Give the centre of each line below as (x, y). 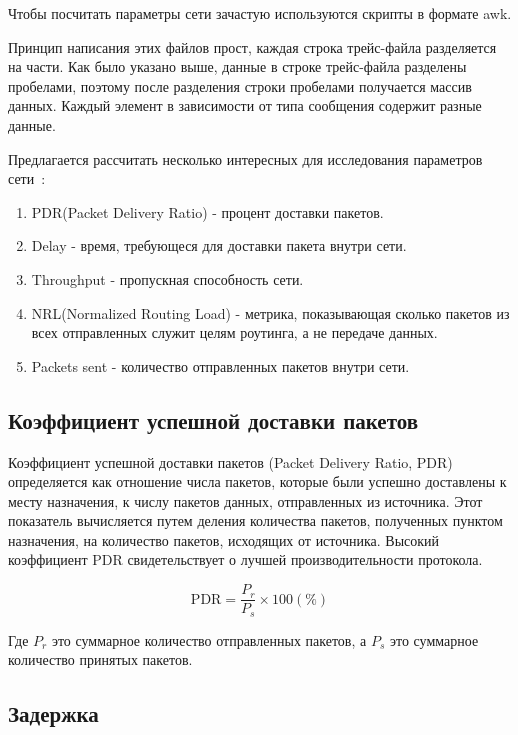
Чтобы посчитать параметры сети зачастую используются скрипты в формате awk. (260, 13)
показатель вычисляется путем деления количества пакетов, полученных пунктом (255, 520)
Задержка (53, 713)
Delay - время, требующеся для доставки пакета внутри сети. (219, 245)
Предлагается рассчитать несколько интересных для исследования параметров (245, 158)
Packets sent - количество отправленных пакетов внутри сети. (220, 365)
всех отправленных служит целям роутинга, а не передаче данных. (234, 332)
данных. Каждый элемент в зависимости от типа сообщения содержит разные (245, 105)
